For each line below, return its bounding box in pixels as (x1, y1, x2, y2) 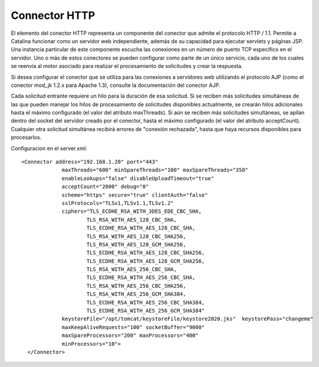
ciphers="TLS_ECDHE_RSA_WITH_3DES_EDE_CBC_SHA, (61, 208, 202, 215)
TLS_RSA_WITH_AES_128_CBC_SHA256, (86, 233, 186, 239)
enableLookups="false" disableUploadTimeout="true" (61, 175, 215, 181)
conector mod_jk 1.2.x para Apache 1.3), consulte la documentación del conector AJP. (11, 82, 221, 89)
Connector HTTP (11, 9, 96, 22)
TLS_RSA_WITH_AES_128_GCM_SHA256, (86, 241, 186, 248)
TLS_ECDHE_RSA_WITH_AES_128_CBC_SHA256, (86, 249, 205, 256)
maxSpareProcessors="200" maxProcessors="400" (61, 332, 199, 339)
